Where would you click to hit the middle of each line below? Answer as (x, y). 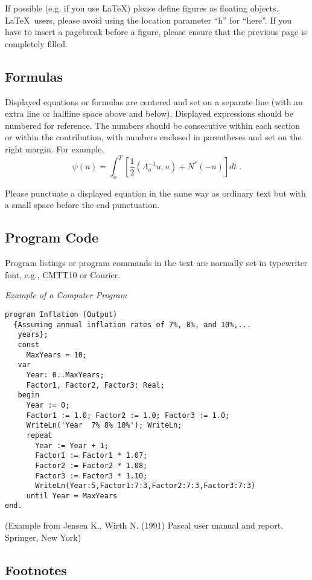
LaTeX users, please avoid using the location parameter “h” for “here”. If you (148, 20)
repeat (39, 435)
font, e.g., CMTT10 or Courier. (63, 274)
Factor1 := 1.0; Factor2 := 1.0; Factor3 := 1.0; (128, 415)
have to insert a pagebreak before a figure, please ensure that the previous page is (156, 32)
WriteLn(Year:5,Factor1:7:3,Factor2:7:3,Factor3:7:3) (145, 486)
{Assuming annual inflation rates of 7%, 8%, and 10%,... (132, 324)
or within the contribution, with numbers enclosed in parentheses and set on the (153, 137)
